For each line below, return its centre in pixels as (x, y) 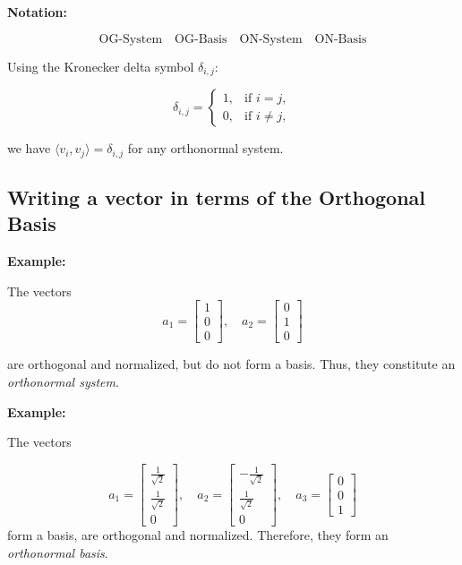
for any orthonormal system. (205, 148)
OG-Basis (201, 39)
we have (29, 148)
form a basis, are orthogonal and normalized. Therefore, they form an (198, 535)
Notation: (37, 12)
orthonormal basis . (58, 552)
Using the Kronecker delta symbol (101, 66)
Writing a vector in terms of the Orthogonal (216, 197)
